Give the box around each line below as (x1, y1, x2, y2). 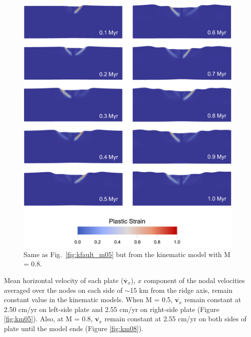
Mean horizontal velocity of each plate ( (4, 275, 124, 285)
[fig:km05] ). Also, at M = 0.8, (4, 313, 93, 324)
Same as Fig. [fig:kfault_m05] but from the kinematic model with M (24, 249, 230, 259)
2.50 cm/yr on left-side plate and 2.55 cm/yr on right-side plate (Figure (4, 304, 220, 314)
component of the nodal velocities (144, 275, 245, 285)
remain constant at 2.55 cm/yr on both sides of (104, 313, 247, 324)
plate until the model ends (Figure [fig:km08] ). (4, 323, 144, 333)
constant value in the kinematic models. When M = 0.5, (4, 294, 173, 305)
